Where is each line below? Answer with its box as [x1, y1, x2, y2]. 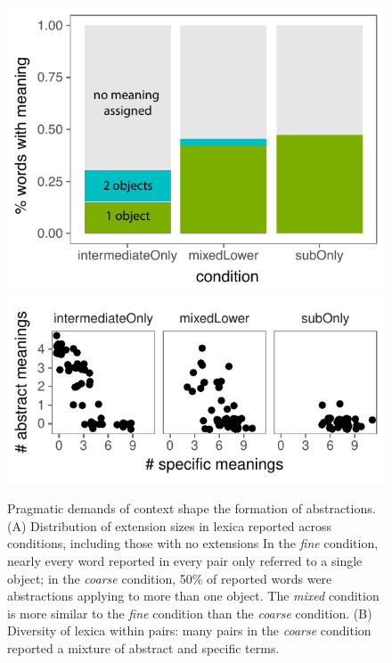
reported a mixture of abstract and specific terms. [7, 638, 280, 657]
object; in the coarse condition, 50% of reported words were [7, 569, 332, 587]
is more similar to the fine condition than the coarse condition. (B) [7, 603, 372, 622]
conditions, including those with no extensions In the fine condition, [7, 534, 379, 552]
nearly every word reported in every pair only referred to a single [7, 551, 363, 569]
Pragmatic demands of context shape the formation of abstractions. [7, 499, 376, 518]
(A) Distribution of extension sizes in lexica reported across [7, 516, 332, 535]
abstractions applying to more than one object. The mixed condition [7, 586, 380, 605]
